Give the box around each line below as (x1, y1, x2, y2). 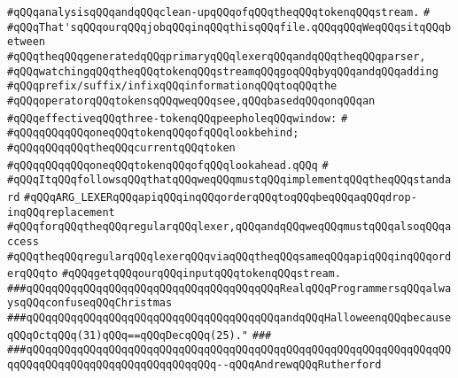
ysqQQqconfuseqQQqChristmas (7, 297, 173, 310)
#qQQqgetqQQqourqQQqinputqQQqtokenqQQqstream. (61, 267, 341, 281)
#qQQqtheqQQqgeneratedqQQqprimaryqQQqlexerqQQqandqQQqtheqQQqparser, (7, 50, 426, 63)
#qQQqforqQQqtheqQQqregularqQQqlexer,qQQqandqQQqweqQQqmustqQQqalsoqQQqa (7, 220, 452, 234)
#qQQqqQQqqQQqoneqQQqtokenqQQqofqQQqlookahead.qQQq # (7, 158, 329, 172)
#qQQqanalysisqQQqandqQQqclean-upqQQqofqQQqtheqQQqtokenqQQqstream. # (7, 6, 431, 19)
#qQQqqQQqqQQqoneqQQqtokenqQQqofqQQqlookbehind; (7, 127, 299, 140)
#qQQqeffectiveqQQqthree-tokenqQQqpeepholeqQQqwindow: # (7, 112, 348, 125)
